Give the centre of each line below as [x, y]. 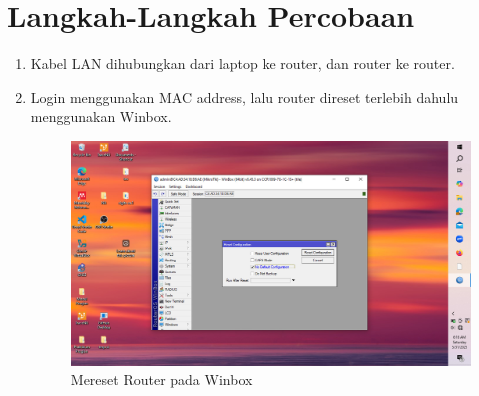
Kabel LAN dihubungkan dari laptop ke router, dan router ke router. [242, 63]
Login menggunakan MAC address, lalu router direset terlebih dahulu [244, 96]
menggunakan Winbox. [101, 116]
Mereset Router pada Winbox [161, 379]
